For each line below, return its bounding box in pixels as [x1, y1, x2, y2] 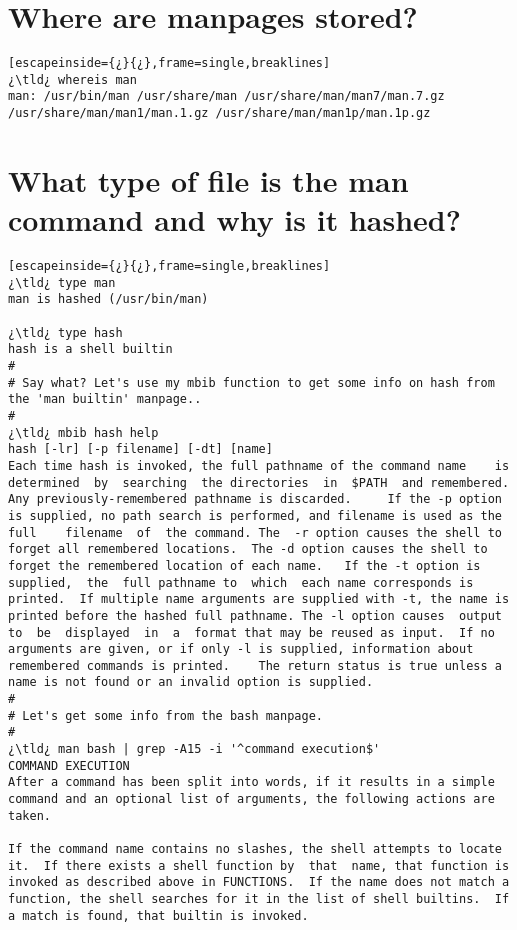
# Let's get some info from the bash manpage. [8, 708, 323, 723]
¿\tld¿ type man [8, 275, 116, 290]
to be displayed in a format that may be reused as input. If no [8, 625, 495, 640]
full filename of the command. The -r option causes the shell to [8, 525, 502, 540]
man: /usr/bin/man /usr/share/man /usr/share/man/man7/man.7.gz [8, 89, 445, 104]
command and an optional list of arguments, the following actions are [8, 792, 495, 807]
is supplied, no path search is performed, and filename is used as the [8, 508, 502, 523]
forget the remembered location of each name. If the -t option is [8, 558, 481, 573]
